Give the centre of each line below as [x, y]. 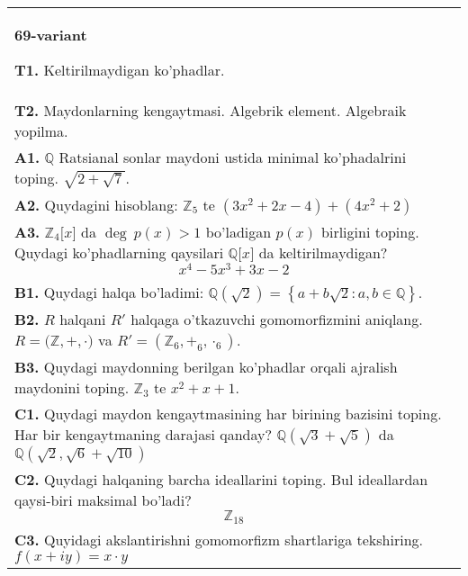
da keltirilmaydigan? [323, 252]
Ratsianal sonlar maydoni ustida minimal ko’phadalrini [233, 157]
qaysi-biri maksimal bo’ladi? [103, 500]
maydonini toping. [72, 388]
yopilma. [41, 131]
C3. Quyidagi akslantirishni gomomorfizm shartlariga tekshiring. [219, 540]
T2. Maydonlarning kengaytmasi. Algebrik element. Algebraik [211, 110]
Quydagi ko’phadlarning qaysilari [119, 252]
